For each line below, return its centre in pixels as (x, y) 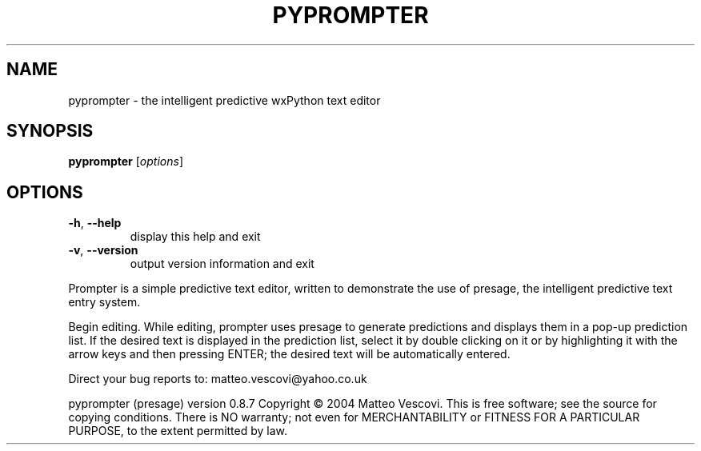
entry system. (104, 302)
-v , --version (103, 250)
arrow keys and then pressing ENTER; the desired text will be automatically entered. (289, 354)
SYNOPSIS (50, 131)
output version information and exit (222, 264)
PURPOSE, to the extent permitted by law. (178, 431)
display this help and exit (195, 237)
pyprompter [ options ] (126, 162)
